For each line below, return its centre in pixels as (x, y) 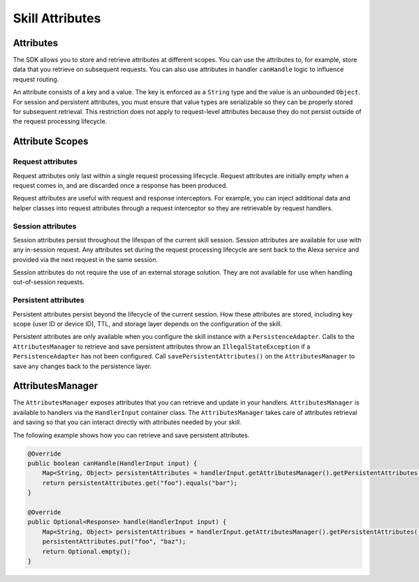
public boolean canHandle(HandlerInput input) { (112, 463)
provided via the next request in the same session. (86, 259)
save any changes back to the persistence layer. (82, 366)
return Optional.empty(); (87, 551)
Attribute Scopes (51, 141)
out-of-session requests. (49, 282)
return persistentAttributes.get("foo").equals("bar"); (140, 483)
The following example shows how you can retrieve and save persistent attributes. (131, 435)
